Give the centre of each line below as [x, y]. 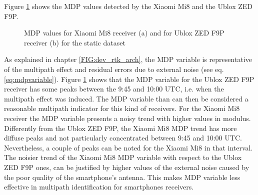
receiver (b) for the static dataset [75, 42]
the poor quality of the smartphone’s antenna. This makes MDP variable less [122, 177]
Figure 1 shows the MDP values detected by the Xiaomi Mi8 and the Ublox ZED [128, 6]
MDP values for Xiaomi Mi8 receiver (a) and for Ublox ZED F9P [124, 33]
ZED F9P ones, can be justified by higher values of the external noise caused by [127, 167]
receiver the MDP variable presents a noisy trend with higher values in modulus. [127, 118]
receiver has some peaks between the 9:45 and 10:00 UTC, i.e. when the [114, 89]
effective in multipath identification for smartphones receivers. [99, 187]
